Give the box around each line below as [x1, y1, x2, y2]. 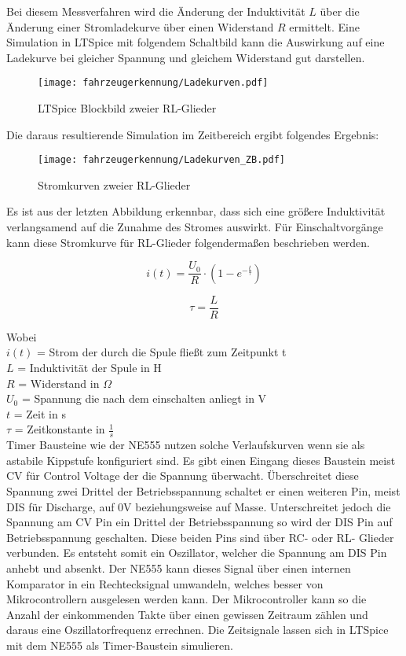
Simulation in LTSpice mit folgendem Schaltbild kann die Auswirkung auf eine [6, 34, 385, 50]
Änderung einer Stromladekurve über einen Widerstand [6, 18, 274, 35]
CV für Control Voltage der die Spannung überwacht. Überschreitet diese [6, 467, 359, 484]
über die [320, 3, 360, 19]
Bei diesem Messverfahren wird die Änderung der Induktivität [6, 3, 305, 19]
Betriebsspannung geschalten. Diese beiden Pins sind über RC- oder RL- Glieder [6, 529, 394, 545]
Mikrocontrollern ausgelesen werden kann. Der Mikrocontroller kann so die [6, 591, 367, 607]
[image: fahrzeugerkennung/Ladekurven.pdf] [38, 77, 269, 89]
